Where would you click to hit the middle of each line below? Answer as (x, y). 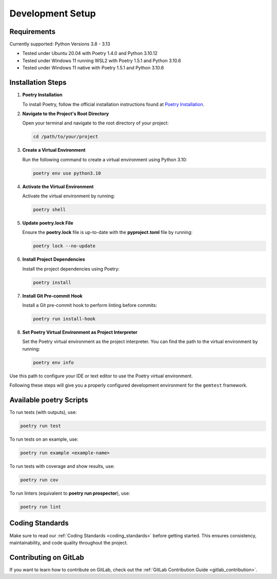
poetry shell (50, 210)
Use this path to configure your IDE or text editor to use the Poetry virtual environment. (101, 376)
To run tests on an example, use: (44, 439)
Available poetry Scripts (49, 400)
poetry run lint (41, 507)
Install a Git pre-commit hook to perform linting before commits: (90, 305)
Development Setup (53, 13)
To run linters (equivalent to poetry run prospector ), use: (70, 493)
